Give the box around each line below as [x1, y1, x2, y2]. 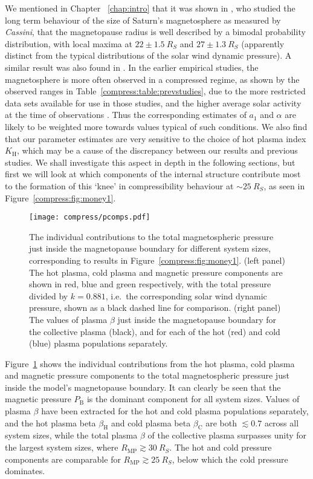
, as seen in [263, 179, 305, 192]
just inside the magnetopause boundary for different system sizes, [29, 242, 271, 255]
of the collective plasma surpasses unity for [147, 429, 307, 442]
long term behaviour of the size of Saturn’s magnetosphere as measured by [5, 13, 281, 26]
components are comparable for [5, 452, 121, 465]
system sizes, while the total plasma [5, 429, 138, 442]
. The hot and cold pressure [169, 441, 272, 454]
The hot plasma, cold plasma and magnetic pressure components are [29, 266, 283, 278]
